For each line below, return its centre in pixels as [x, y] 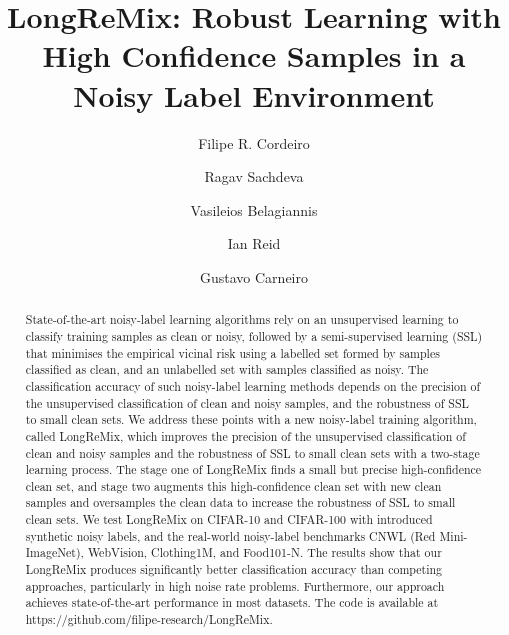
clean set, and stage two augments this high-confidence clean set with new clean [233, 485]
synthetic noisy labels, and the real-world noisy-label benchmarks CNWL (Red [230, 535]
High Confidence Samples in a [254, 55]
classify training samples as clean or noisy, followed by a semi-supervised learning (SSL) [254, 335]
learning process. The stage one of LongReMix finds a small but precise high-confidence [253, 469]
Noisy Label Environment [254, 94]
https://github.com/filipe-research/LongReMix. [149, 619]
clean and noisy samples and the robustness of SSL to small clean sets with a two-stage [252, 452]
